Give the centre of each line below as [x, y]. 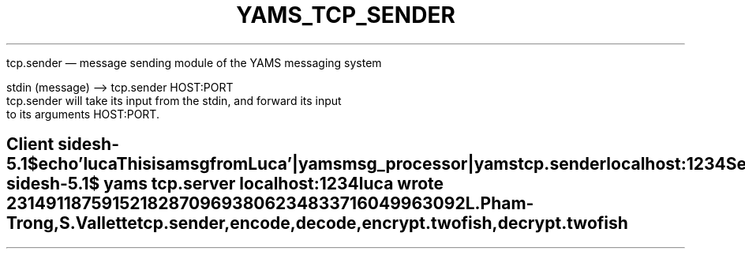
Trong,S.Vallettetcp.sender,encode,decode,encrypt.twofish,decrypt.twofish [317, 223]
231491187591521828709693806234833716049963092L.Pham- [270, 204]
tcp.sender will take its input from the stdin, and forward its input [174, 100]
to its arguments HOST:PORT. [83, 114]
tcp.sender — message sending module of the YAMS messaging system [194, 62]
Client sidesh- [63, 144]
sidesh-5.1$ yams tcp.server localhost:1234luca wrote [225, 184]
